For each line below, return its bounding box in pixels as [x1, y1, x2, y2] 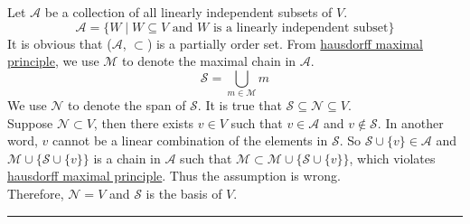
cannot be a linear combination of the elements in [52, 131, 328, 150]
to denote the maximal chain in [122, 51, 296, 70]
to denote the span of [68, 96, 186, 115]
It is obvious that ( [7, 33, 112, 52]
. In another [377, 113, 444, 132]
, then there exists [93, 113, 194, 132]
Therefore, [7, 184, 64, 203]
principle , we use [7, 51, 99, 70]
